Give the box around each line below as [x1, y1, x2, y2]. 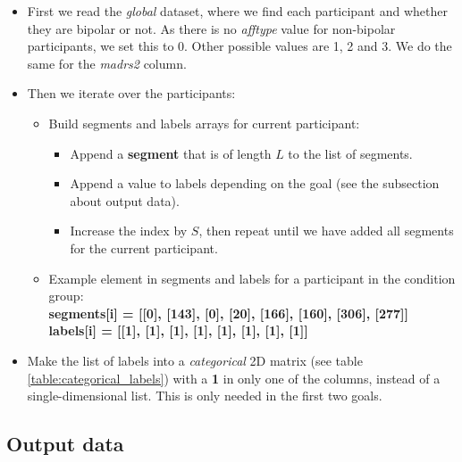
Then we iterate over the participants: [27, 84, 236, 103]
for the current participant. [70, 238, 218, 257]
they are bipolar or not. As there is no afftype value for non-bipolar [27, 19, 396, 37]
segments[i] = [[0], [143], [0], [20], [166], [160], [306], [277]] [48, 303, 409, 322]
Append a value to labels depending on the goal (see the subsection [70, 174, 440, 193]
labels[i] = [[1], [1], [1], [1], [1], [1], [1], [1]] [48, 321, 308, 340]
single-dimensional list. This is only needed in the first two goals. [27, 386, 382, 405]
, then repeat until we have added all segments [198, 221, 454, 240]
